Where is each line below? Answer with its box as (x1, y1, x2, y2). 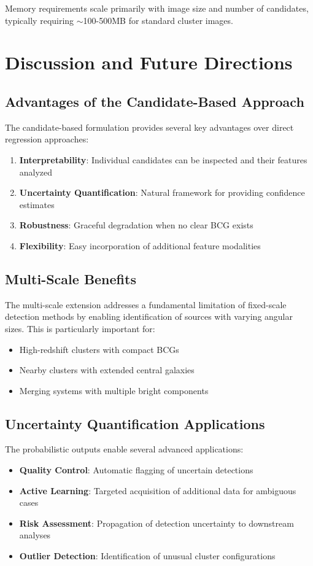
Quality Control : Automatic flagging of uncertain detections (19, 463, 253, 476)
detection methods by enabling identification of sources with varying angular (5, 310, 293, 323)
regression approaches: (5, 133, 89, 145)
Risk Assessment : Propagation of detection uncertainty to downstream (19, 516, 294, 529)
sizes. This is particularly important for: (5, 322, 155, 335)
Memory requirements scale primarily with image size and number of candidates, (5, 2, 309, 14)
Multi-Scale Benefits (5, 269, 136, 288)
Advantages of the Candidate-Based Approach (5, 91, 304, 110)
